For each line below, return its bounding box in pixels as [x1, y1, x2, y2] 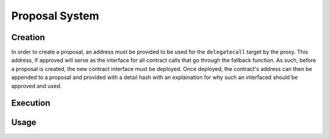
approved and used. [11, 82, 62, 89]
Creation [11, 32, 45, 42]
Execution [11, 98, 51, 109]
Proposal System [11, 9, 100, 22]
